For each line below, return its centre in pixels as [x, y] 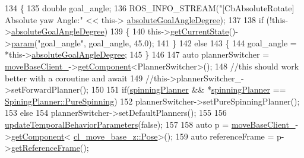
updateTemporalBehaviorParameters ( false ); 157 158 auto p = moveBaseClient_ [150, 124]
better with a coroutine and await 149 [74, 78]
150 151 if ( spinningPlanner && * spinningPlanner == [189, 89]
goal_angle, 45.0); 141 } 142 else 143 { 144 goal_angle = [193, 42]
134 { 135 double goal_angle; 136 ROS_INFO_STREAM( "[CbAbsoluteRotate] [150, 8]
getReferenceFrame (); [50, 148]
